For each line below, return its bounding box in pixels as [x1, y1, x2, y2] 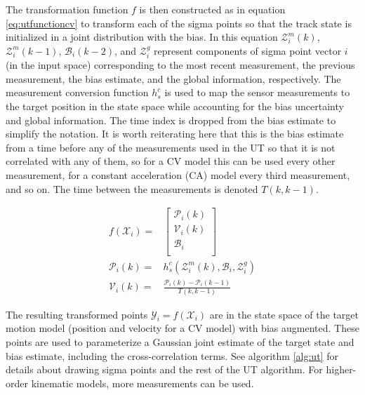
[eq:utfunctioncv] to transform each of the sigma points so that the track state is [6, 15, 352, 30]
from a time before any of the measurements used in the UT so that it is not [6, 140, 336, 154]
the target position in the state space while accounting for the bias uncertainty [6, 98, 344, 113]
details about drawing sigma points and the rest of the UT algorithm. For [6, 362, 323, 377]
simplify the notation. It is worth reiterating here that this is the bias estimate [6, 126, 344, 141]
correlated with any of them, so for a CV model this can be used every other [6, 154, 336, 168]
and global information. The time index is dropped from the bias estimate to [6, 112, 336, 127]
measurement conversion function [6, 85, 149, 100]
